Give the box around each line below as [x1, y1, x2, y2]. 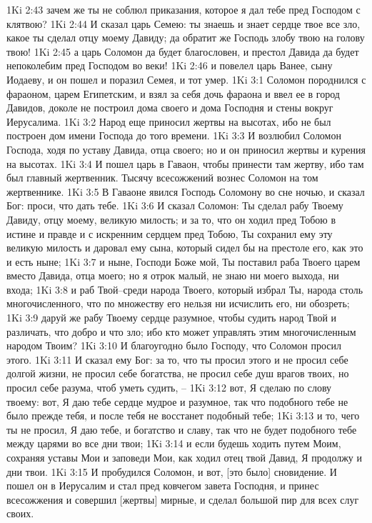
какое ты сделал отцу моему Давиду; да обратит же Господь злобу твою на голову [6, 30, 365, 45]
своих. [6, 506, 34, 521]
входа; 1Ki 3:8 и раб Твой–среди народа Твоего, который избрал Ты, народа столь [6, 282, 363, 297]
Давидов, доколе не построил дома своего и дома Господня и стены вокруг [6, 100, 333, 115]
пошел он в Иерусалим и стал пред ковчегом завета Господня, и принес [6, 478, 319, 493]
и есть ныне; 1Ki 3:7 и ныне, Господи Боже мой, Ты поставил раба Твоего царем [6, 254, 361, 269]
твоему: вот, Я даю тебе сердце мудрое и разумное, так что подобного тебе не [6, 394, 348, 409]
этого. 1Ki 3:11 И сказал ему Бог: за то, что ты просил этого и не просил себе [6, 352, 348, 367]
